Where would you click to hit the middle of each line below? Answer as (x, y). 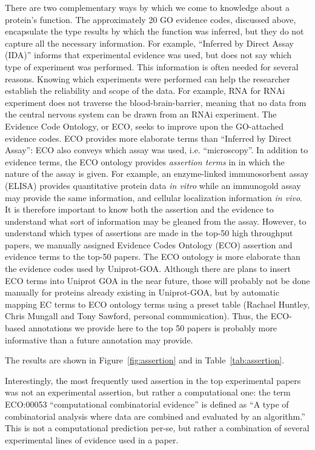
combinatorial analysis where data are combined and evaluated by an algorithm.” (155, 416)
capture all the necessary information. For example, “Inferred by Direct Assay (149, 43)
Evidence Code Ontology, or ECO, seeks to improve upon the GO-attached (144, 126)
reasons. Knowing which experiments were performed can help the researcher (148, 78)
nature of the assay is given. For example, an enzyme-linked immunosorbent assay (157, 174)
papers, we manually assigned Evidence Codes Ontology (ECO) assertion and (149, 244)
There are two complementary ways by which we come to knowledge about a (147, 7)
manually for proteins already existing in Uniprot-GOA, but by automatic (142, 292)
